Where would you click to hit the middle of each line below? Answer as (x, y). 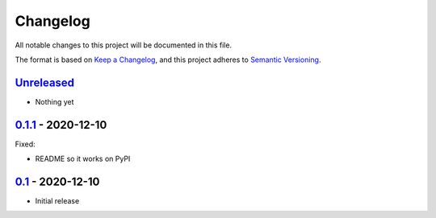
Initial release (57, 201)
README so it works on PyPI (83, 159)
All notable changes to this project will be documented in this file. (124, 45)
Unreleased (45, 82)
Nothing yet (55, 101)
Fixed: (25, 144)
